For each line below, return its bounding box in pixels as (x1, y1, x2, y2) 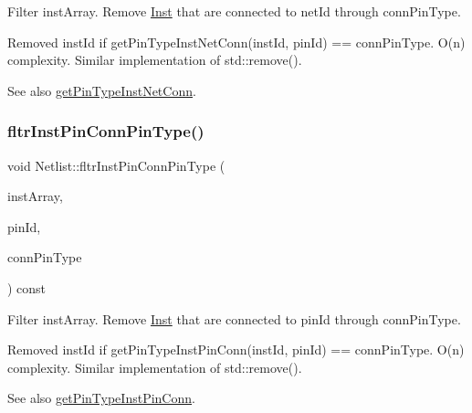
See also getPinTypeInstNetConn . (7, 80, 196, 100)
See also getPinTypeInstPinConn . (7, 388, 195, 408)
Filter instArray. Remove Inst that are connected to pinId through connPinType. (7, 309, 461, 328)
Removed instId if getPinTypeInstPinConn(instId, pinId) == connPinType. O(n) (7, 340, 465, 359)
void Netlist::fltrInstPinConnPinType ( (7, 155, 226, 175)
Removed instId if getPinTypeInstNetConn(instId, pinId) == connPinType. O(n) (7, 32, 466, 51)
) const (7, 278, 47, 297)
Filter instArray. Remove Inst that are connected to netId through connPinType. (7, 2, 461, 20)
